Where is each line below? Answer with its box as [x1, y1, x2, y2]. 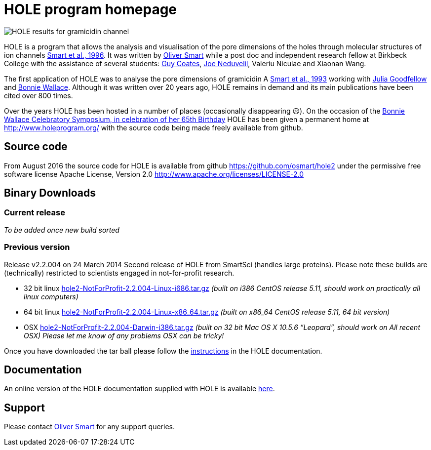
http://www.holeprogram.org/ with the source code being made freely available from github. [4, 123, 303, 132]
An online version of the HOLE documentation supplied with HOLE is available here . [4, 384, 275, 393]
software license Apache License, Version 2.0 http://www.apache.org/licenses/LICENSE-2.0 [4, 169, 304, 178]
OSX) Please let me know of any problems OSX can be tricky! [24, 331, 224, 340]
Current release [4, 207, 65, 218]
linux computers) [24, 292, 78, 301]
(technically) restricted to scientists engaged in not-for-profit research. [4, 268, 235, 277]
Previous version [4, 242, 70, 252]
